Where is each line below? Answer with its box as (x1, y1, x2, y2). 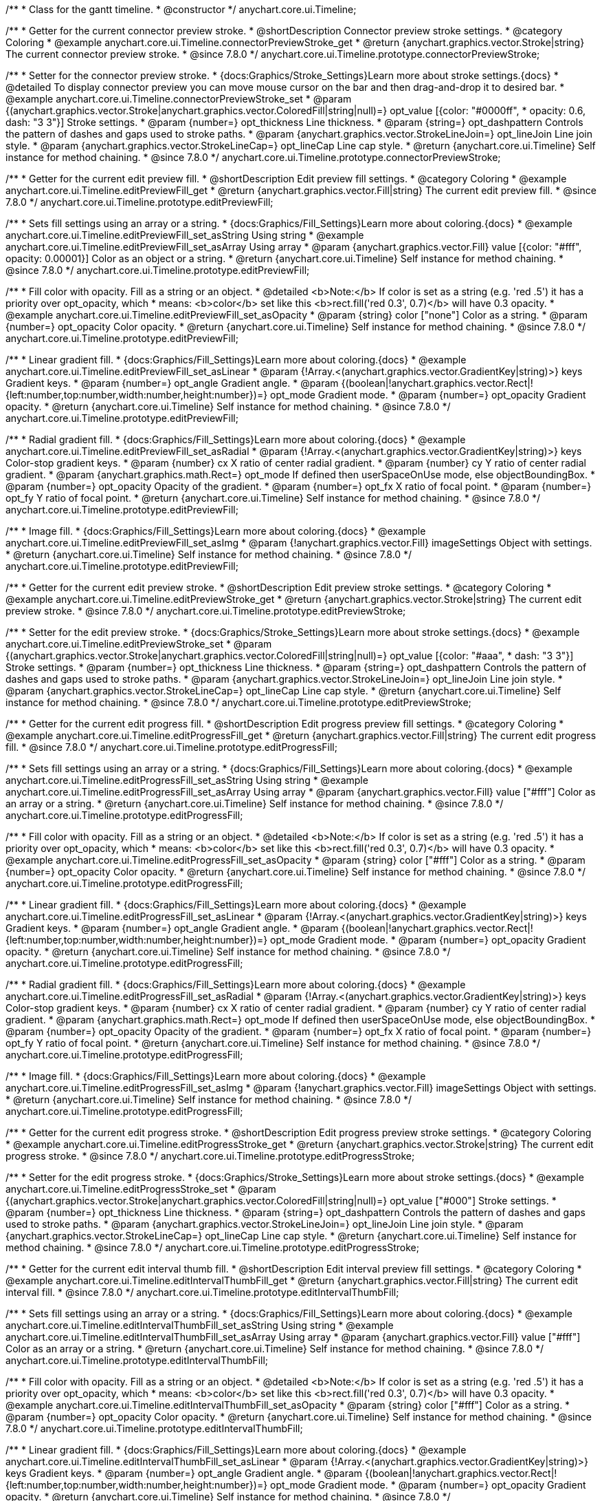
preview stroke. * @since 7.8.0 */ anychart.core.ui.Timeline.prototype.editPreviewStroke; (5, 605, 406, 617)
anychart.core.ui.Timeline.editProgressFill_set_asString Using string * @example (5, 774, 368, 786)
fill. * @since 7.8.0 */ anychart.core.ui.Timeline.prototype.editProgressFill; (5, 741, 337, 753)
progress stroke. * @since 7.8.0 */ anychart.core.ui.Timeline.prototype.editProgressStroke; (5, 1150, 415, 1162)
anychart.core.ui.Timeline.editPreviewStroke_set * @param (5, 638, 272, 650)
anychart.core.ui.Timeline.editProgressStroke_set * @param (5, 1183, 276, 1195)
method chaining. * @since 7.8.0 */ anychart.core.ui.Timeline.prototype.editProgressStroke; (5, 1242, 419, 1253)
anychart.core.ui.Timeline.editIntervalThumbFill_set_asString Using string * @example (5, 1319, 394, 1331)
